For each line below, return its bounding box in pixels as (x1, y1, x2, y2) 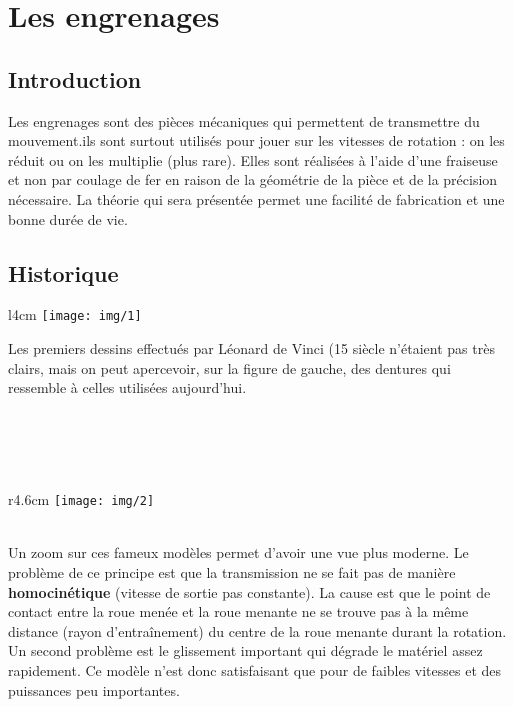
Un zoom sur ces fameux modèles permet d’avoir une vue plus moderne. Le (8, 542, 469, 563)
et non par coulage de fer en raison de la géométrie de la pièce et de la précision (8, 169, 498, 190)
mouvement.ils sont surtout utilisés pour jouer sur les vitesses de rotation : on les (8, 130, 505, 151)
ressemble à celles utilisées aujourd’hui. (8, 377, 247, 398)
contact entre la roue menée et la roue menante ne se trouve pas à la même (8, 601, 469, 622)
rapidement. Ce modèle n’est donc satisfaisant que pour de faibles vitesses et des (8, 659, 502, 680)
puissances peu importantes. (8, 679, 180, 700)
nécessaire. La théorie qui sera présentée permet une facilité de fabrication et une (8, 188, 505, 209)
